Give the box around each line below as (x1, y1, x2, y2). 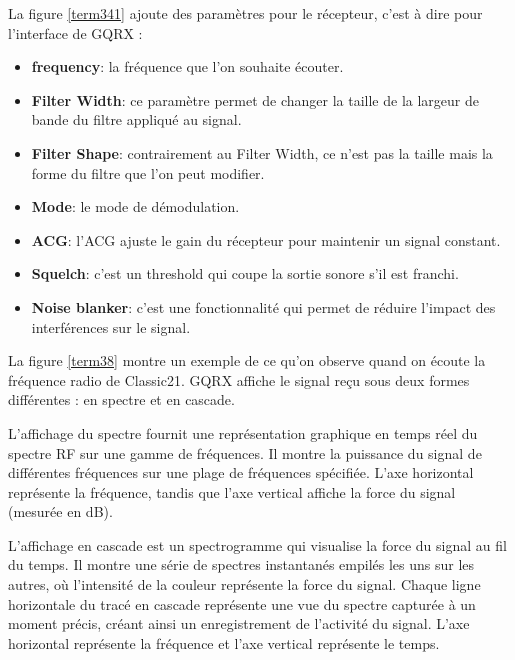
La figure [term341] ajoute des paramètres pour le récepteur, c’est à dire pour (8, 3, 483, 23)
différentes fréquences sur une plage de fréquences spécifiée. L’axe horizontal (8, 462, 474, 483)
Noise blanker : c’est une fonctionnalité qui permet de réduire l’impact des (31, 296, 496, 317)
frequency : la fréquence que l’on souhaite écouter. (31, 56, 344, 77)
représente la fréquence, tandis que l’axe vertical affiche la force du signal (8, 481, 456, 502)
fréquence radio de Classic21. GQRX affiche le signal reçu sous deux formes (8, 369, 470, 390)
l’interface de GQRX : (8, 22, 143, 43)
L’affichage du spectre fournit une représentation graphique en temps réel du (8, 422, 478, 443)
